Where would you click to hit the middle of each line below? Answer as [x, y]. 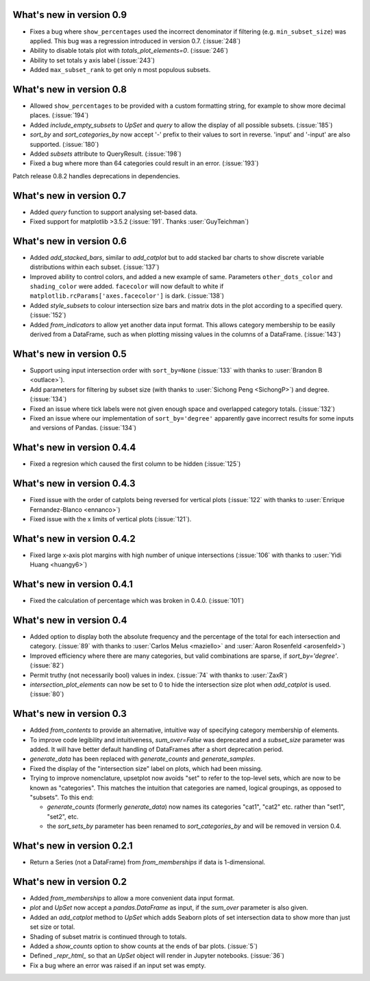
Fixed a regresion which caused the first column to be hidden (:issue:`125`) [135, 464]
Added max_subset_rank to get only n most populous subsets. [120, 70]
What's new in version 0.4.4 [74, 448]
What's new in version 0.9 [70, 15]
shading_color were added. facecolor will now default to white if [127, 286]
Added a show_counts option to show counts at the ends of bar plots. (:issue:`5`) [144, 946]
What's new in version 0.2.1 [73, 846]
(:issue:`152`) [48, 315]
